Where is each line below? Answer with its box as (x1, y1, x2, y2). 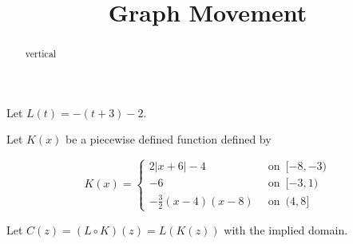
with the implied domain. (224, 221, 348, 238)
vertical (25, 47, 57, 61)
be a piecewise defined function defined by (65, 131, 272, 148)
